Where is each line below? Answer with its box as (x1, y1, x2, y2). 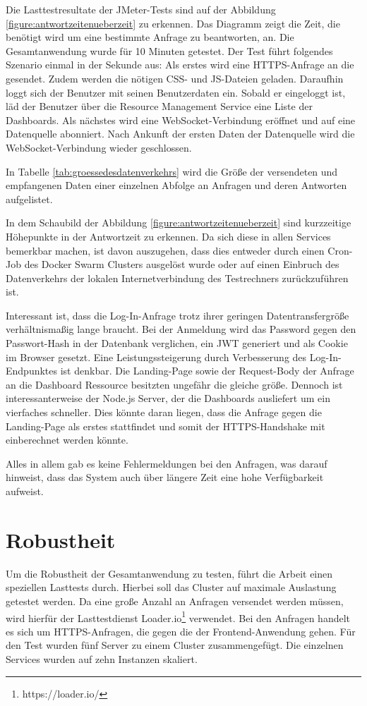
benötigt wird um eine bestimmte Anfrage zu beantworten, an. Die (6, 30, 294, 44)
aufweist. (6, 484, 44, 498)
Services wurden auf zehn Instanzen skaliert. (6, 651, 198, 666)
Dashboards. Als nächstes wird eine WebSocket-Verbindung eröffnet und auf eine (6, 112, 356, 127)
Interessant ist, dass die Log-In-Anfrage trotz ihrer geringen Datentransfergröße (6, 308, 349, 322)
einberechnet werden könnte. (6, 432, 128, 447)
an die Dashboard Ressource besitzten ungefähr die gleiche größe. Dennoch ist (6, 377, 343, 391)
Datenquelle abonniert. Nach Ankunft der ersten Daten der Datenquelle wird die (6, 126, 355, 141)
